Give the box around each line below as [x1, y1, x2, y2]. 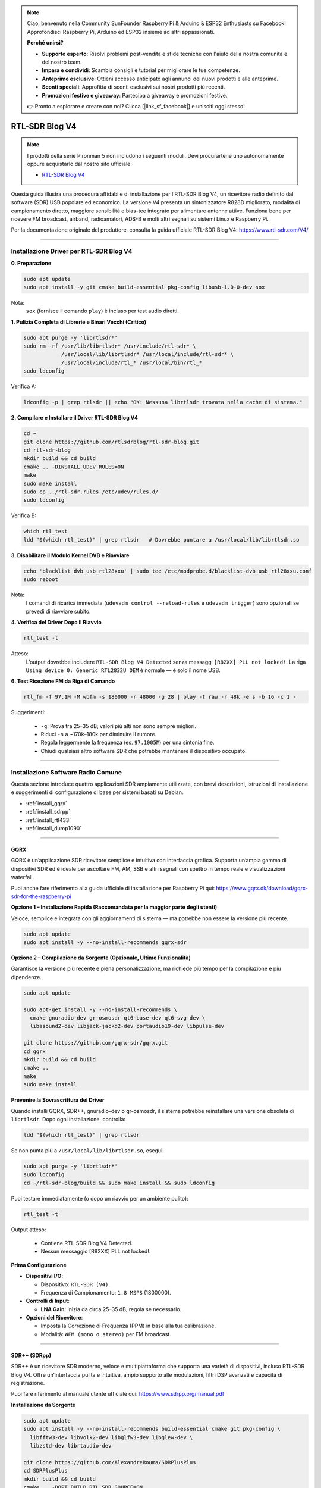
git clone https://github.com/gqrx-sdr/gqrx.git [23, 1039, 168, 1046]
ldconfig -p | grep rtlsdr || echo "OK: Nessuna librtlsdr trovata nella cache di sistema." [23, 399, 303, 406]
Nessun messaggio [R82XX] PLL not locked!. [40, 1248, 151, 1255]
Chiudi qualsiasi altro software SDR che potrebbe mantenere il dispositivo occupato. [40, 747, 247, 754]
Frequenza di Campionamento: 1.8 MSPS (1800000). [40, 1289, 172, 1296]
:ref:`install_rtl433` [26, 816, 71, 824]
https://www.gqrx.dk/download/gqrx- [216, 884, 309, 892]
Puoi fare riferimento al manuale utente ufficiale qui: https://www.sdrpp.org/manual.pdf [11, 1390, 225, 1398]
